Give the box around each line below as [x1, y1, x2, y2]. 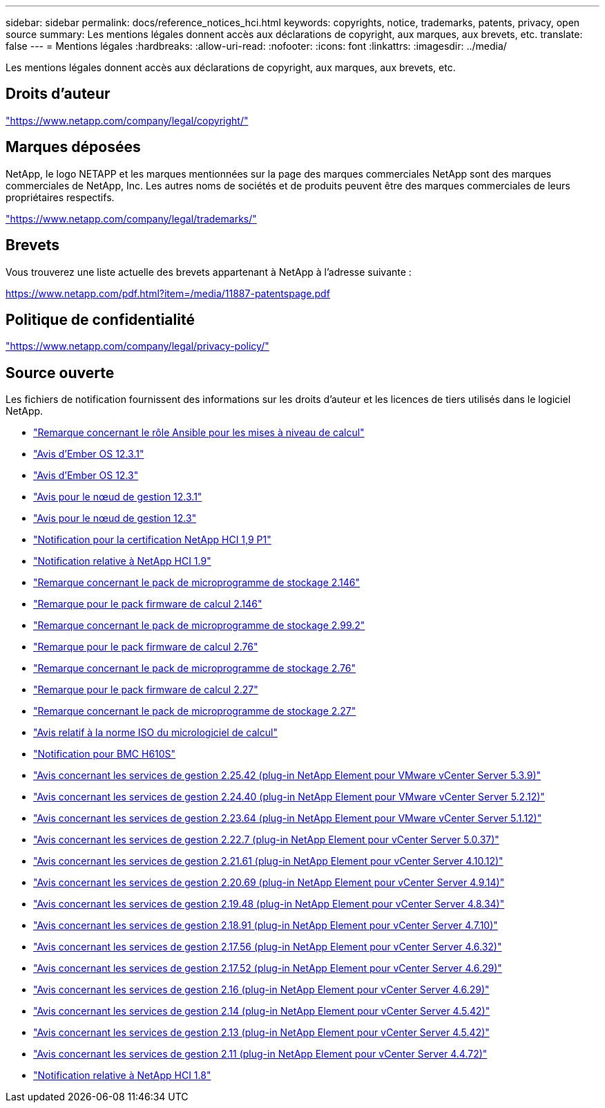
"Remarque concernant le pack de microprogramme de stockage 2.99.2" [33, 619, 365, 632]
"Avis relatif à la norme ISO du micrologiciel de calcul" [33, 726, 278, 739]
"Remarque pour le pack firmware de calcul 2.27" [33, 684, 258, 696]
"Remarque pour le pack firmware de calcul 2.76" [33, 641, 258, 653]
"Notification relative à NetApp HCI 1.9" [33, 555, 211, 567]
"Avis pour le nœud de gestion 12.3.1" [33, 491, 202, 503]
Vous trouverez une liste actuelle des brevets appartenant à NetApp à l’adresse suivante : [6, 265, 412, 278]
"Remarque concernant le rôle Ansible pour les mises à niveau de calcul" [33, 426, 365, 439]
